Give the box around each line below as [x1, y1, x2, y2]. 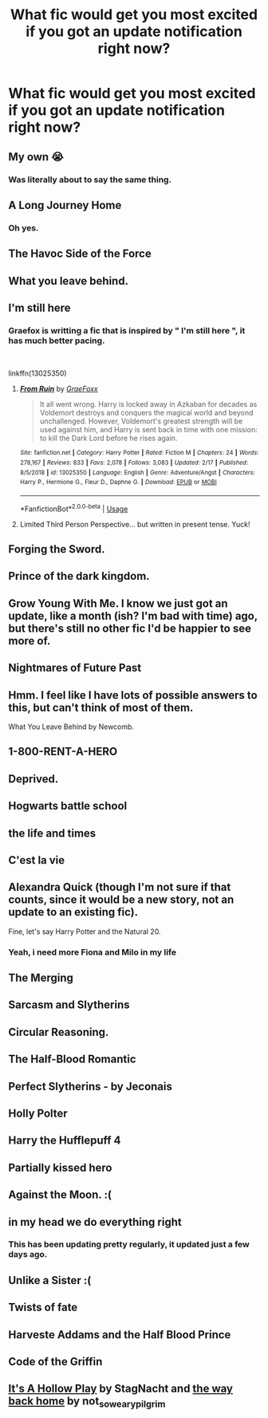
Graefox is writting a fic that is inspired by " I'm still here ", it [8, 325, 246, 336]
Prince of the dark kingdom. [8, 569, 150, 583]
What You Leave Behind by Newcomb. [8, 722, 134, 731]
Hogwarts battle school [8, 799, 128, 813]
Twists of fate [8, 1301, 78, 1314]
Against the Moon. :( [8, 1188, 112, 1202]
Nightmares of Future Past [8, 661, 142, 675]
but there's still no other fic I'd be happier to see [8, 621, 251, 635]
